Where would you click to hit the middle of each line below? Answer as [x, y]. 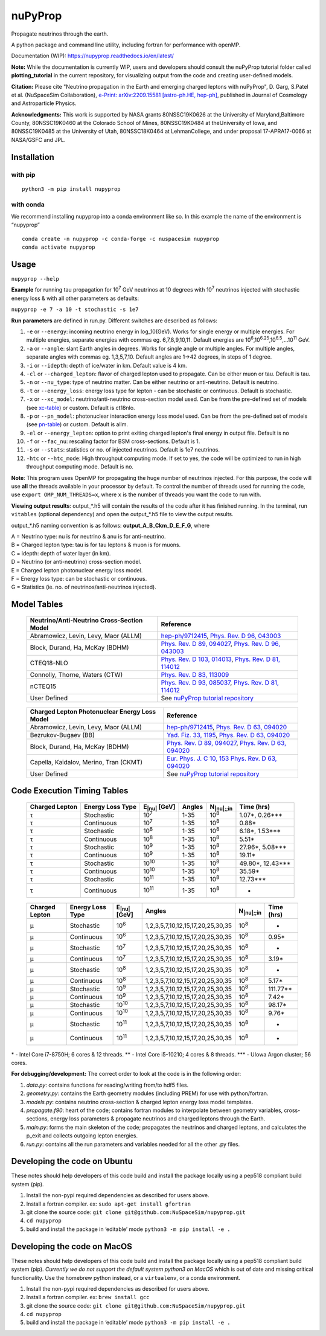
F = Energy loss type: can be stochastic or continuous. [79, 578]
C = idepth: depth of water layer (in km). [61, 553]
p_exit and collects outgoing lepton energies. [82, 1136]
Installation [33, 157]
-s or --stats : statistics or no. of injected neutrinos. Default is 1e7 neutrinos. [123, 450]
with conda [28, 204]
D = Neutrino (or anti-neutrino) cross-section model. [76, 562]
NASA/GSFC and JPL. [38, 139]
